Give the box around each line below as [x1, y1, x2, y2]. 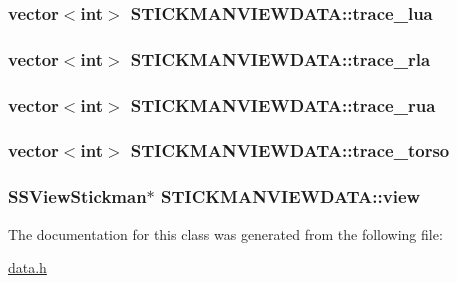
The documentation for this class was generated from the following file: [8, 223, 443, 244]
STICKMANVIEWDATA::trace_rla [130, 46, 431, 71]
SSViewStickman [8, 184, 147, 209]
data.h [8, 257, 47, 278]
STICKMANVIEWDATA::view [161, 184, 421, 209]
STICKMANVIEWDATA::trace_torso [130, 138, 450, 163]
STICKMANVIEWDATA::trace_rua [130, 92, 436, 117]
